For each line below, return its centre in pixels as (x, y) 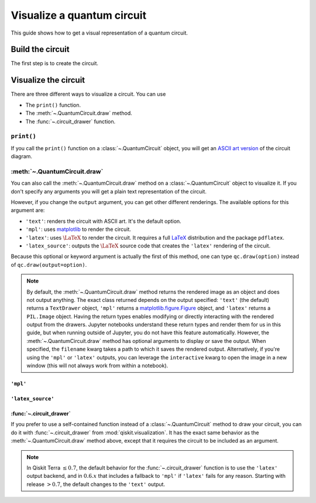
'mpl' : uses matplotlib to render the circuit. (78, 229)
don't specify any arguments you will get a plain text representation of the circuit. (109, 191)
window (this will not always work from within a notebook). (97, 366)
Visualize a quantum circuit (78, 15)
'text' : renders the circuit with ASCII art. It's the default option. (103, 221)
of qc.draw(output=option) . (49, 264)
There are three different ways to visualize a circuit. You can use (88, 94)
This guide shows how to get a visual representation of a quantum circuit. (99, 33)
